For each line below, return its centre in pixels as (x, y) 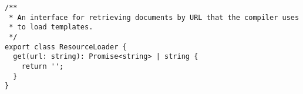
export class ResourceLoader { (66, 47)
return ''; (43, 66)
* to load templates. (51, 27)
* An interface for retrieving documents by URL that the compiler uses (154, 17)
